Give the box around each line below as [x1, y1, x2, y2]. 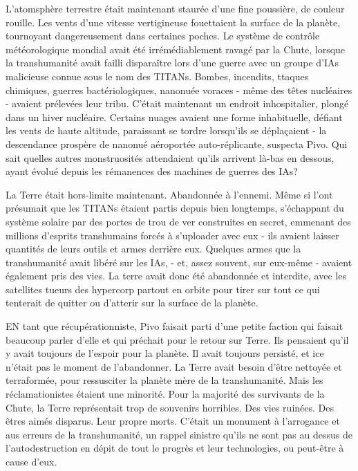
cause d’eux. [6, 454, 57, 468]
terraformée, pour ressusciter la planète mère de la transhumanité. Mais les [6, 373, 323, 387]
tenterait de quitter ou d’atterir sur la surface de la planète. [6, 295, 258, 310]
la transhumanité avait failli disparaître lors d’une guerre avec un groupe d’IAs [6, 55, 339, 70]
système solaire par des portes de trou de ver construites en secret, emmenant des [6, 214, 351, 228]
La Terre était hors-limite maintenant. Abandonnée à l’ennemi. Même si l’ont [6, 187, 333, 201]
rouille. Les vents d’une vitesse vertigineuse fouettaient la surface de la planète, [6, 15, 341, 29]
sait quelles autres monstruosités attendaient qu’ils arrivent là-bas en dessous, [6, 150, 335, 165]
